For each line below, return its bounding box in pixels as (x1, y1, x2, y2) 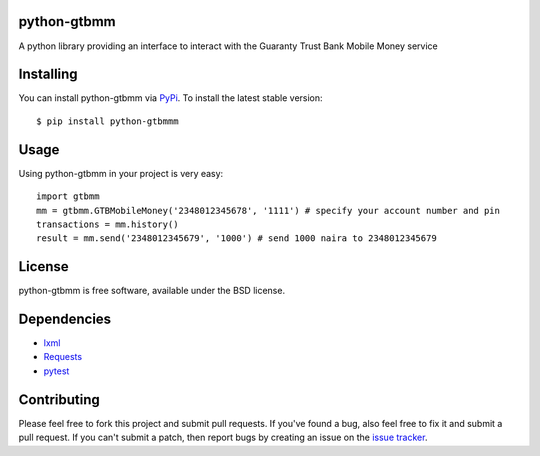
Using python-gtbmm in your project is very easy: (18, 167, 224, 179)
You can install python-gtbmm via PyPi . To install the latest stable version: (18, 92, 324, 104)
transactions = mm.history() (36, 218, 179, 230)
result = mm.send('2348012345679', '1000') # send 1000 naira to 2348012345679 (36, 233, 437, 244)
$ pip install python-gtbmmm (36, 115, 179, 127)
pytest (43, 365, 70, 377)
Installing (18, 66, 79, 83)
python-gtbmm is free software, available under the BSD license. (18, 285, 285, 297)
